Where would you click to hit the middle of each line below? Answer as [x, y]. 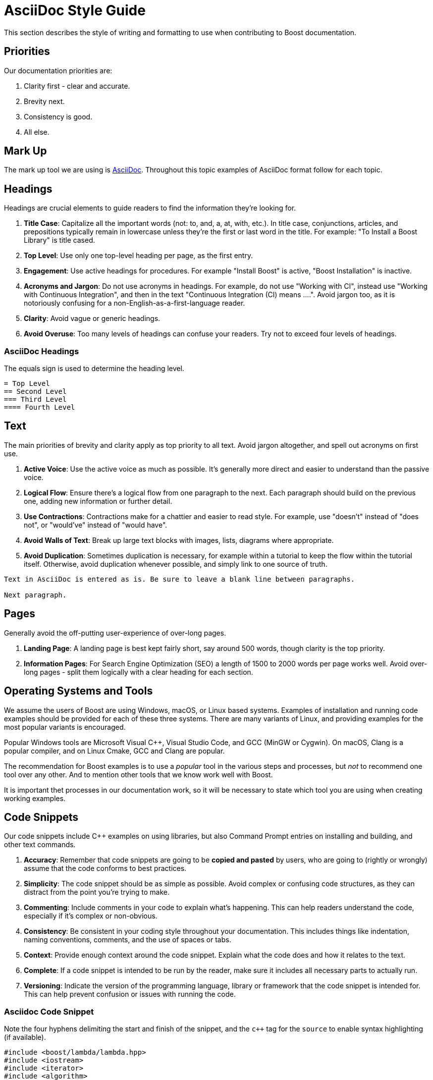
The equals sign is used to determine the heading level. [94, 369]
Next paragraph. [35, 595]
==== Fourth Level [40, 407]
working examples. [35, 798]
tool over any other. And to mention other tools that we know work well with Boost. [138, 774]
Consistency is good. [58, 116]
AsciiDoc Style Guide [75, 10]
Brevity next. [44, 101]
